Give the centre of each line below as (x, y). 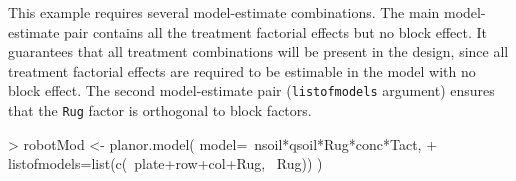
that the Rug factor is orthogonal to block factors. (160, 110)
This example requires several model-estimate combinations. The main (224, 12)
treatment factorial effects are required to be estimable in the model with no (242, 70)
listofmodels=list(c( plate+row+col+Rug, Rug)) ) (165, 163)
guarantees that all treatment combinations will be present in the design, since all (258, 51)
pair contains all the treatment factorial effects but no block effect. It (276, 31)
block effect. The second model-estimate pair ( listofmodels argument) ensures (251, 90)
